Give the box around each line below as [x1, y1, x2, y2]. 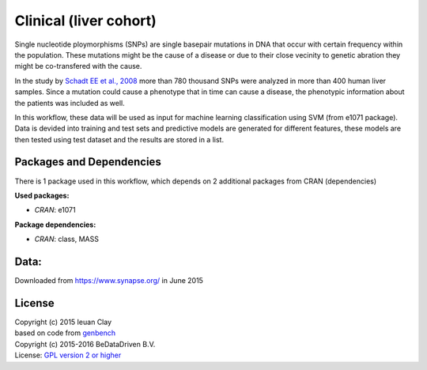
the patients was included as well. [14, 98, 126, 108]
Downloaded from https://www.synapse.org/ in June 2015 [14, 276, 203, 285]
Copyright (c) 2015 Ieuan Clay [14, 317, 112, 327]
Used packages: [14, 191, 70, 200]
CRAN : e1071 [34, 206, 76, 215]
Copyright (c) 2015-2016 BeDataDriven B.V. [14, 339, 156, 349]
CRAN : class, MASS [34, 234, 99, 244]
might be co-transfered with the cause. [14, 62, 142, 71]
